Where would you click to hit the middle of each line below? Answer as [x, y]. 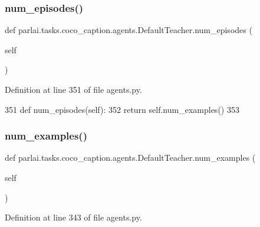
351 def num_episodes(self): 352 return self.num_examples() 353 [122, 109]
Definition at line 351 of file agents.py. [73, 89]
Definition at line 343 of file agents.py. [73, 217]
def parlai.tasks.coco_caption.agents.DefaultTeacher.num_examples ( [130, 158]
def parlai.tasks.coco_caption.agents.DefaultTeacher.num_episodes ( [129, 30]
